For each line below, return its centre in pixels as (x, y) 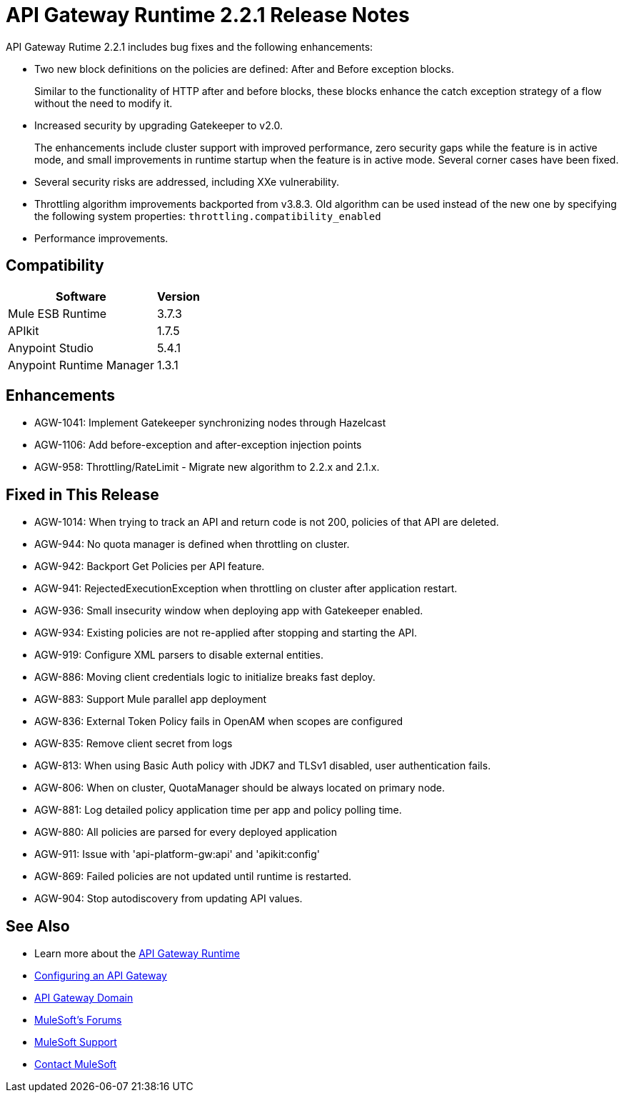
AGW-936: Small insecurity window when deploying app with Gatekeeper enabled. (229, 611)
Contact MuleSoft (76, 1064)
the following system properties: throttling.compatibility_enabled (208, 216)
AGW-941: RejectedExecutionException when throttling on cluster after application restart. (246, 589)
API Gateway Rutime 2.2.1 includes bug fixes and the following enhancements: (190, 46)
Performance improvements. (101, 238)
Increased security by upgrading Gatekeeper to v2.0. (158, 125)
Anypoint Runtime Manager (81, 365)
